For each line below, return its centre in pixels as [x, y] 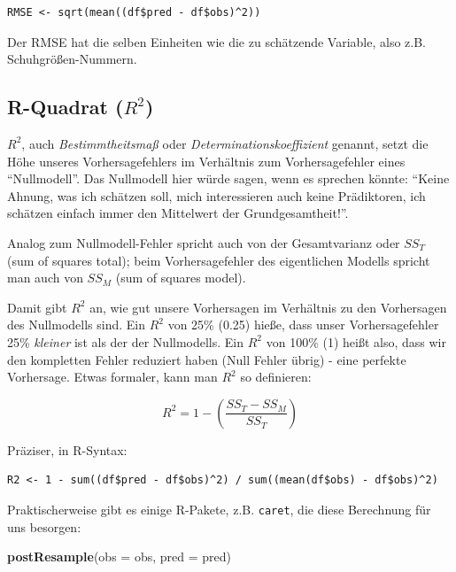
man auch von [45, 278]
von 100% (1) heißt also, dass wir [356, 341]
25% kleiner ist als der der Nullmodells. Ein [126, 341]
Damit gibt [37, 307]
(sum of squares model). [181, 278]
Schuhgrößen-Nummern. [72, 59]
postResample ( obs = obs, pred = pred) [119, 557]
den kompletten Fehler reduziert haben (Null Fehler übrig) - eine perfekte [207, 359]
